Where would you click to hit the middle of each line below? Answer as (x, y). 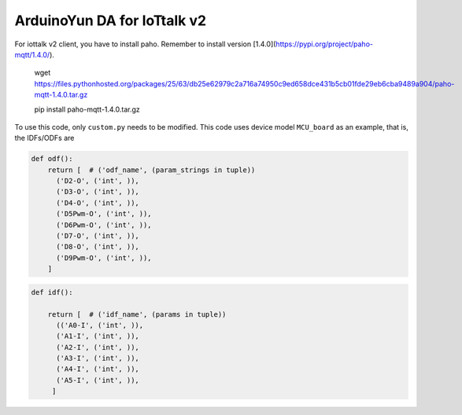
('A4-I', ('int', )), (98, 369)
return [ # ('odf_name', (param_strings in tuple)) (152, 170)
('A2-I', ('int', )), (98, 347)
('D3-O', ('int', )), (98, 192)
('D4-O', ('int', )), (98, 203)
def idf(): (52, 292)
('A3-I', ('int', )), (98, 358)
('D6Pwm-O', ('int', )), (104, 225)
